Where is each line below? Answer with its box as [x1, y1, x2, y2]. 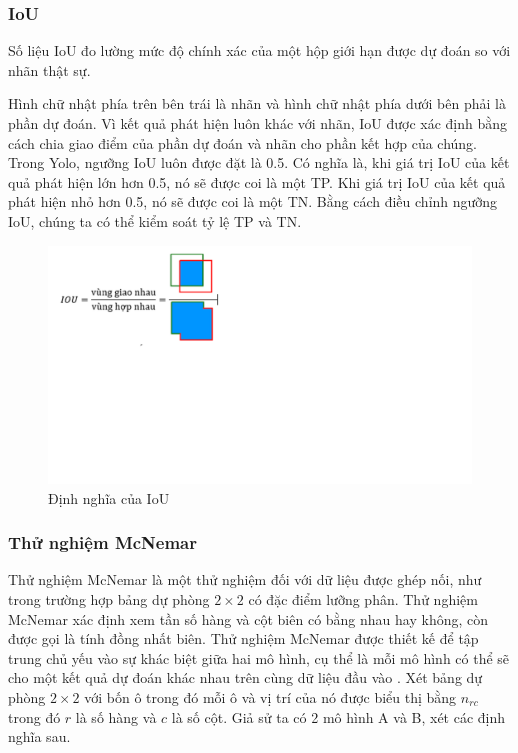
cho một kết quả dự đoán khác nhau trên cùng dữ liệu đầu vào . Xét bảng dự [8, 667, 483, 688]
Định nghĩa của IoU [48, 487, 170, 508]
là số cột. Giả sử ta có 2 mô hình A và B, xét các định [171, 706, 506, 727]
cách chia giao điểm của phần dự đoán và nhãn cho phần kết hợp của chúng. [8, 132, 478, 153]
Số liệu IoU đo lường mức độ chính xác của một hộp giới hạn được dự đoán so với [8, 40, 511, 61]
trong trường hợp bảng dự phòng [8, 589, 210, 610]
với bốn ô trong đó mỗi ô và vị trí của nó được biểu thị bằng [84, 687, 457, 708]
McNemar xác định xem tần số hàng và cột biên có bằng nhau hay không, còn [8, 608, 489, 629]
